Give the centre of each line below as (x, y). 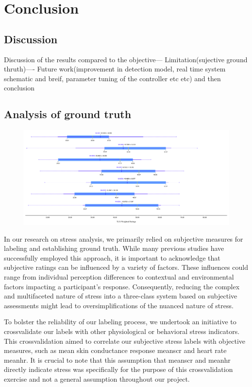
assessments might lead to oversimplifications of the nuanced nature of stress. (119, 305)
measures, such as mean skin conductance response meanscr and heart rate (115, 350)
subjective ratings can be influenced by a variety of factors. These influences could (126, 267)
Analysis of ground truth (68, 114)
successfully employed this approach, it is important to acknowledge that (112, 257)
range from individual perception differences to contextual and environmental (119, 276)
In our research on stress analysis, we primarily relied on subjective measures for (124, 238)
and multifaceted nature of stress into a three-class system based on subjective (121, 296)
